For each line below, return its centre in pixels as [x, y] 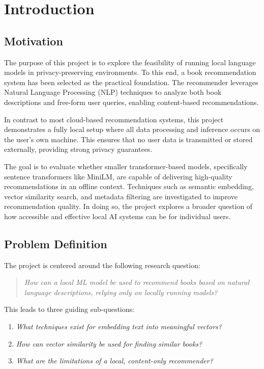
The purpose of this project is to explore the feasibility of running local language [130, 62]
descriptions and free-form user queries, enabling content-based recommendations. [131, 102]
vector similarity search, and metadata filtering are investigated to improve [121, 196]
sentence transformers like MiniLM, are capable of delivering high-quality [118, 176]
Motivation [34, 41]
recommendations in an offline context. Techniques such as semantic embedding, [129, 186]
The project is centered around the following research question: [102, 265]
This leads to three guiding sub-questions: [69, 309]
